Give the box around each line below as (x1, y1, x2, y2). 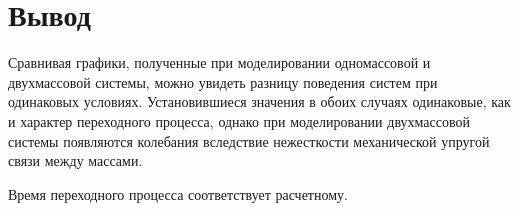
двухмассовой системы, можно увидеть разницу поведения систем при (8, 71, 438, 92)
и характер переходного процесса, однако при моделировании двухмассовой (8, 110, 470, 131)
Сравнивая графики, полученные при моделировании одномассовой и (8, 52, 431, 73)
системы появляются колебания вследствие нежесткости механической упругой (8, 130, 490, 151)
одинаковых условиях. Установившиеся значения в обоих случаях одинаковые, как (8, 91, 511, 112)
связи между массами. (8, 150, 143, 171)
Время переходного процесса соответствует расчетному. (8, 183, 348, 204)
